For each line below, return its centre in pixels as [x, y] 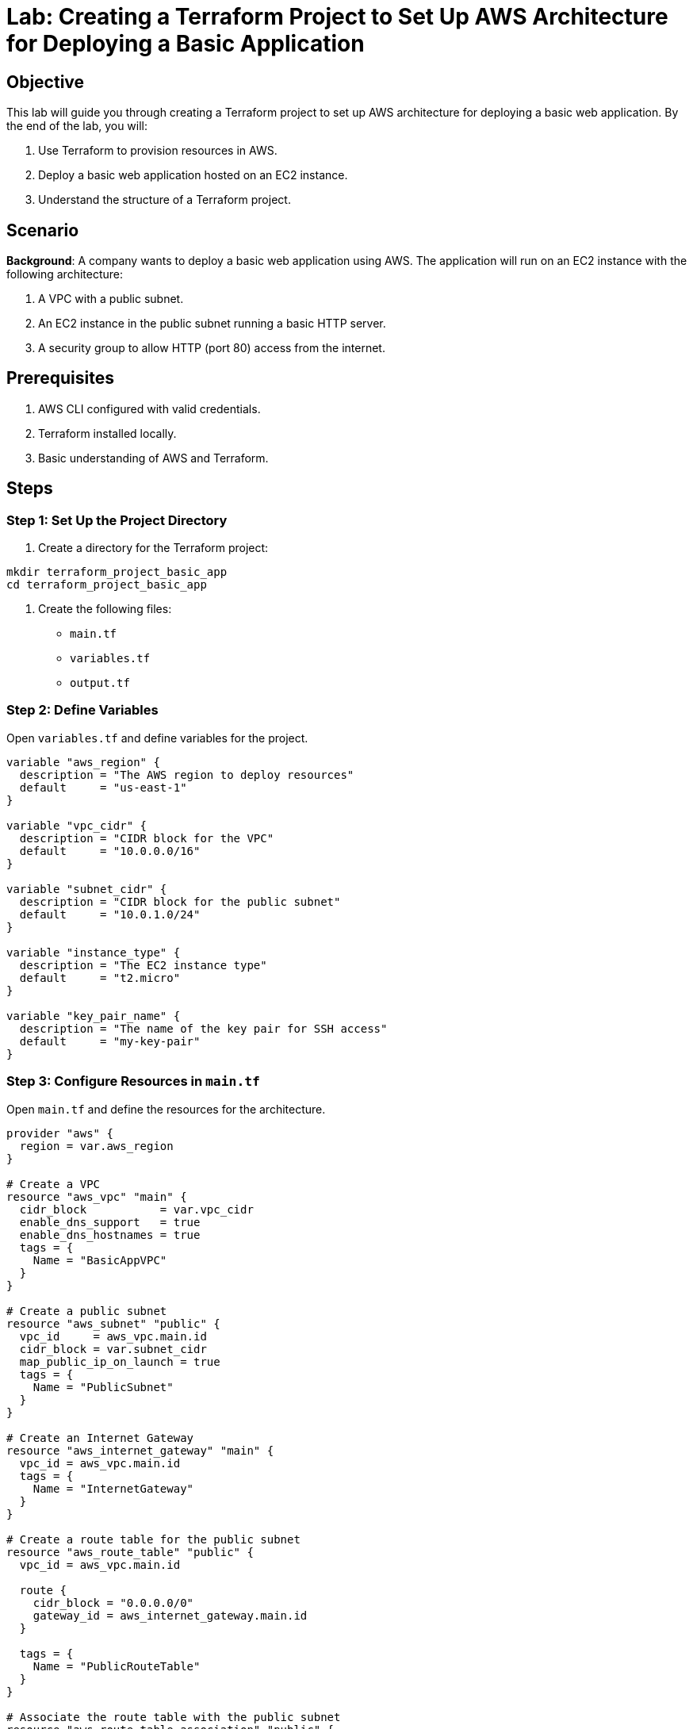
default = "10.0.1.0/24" [110, 914]
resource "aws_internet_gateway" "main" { [140, 1450]
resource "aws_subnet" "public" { [113, 1323]
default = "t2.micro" [100, 978]
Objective [46, 82]
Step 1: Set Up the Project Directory [117, 520]
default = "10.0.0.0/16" [110, 851]
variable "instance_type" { [94, 952]
